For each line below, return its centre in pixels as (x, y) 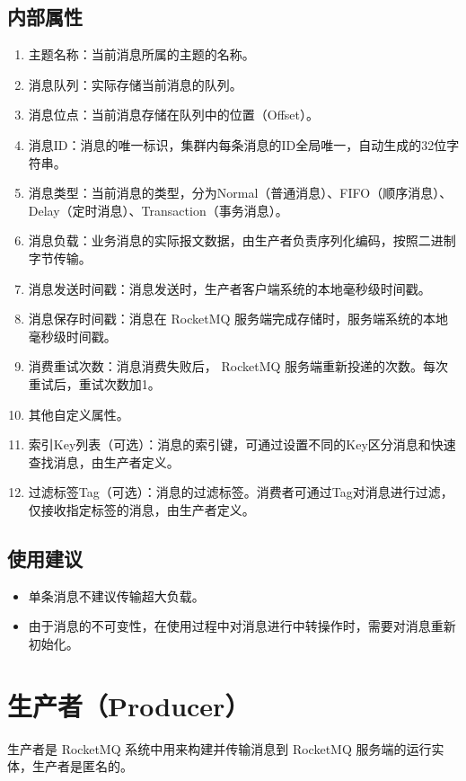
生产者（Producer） (129, 705)
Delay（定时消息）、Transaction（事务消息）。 (158, 210)
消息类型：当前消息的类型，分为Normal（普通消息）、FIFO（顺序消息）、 (240, 193)
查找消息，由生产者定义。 (104, 461)
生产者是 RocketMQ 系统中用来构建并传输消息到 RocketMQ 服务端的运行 (220, 748)
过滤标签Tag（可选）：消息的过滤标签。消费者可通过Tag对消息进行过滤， (241, 492)
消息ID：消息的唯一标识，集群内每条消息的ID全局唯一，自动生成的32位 (237, 144)
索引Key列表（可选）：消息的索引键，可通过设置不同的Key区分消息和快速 (242, 444)
